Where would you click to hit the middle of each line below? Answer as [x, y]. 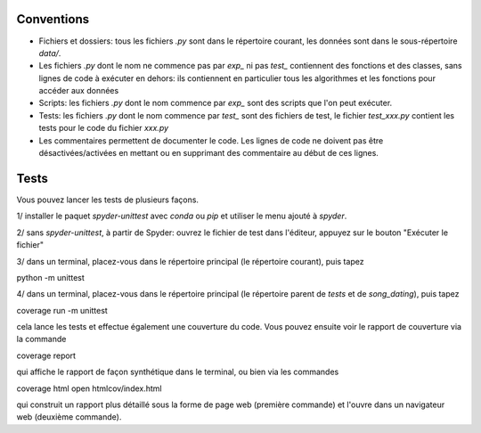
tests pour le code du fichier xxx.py [104, 128]
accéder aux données [79, 91]
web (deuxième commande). [69, 417]
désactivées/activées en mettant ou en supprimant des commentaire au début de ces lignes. [208, 153]
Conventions [53, 19]
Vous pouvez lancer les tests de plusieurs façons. [108, 200]
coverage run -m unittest [62, 310]
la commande [41, 339]
